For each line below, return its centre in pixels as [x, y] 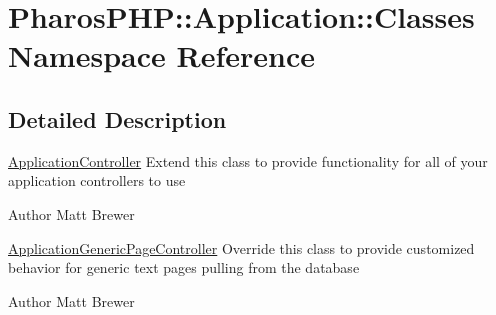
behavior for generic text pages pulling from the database [184, 267]
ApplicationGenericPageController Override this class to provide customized [241, 247]
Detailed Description [117, 118]
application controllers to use [97, 180]
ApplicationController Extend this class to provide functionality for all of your [248, 160]
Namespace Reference [161, 55]
